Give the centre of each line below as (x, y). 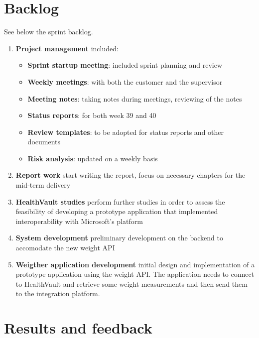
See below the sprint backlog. (49, 32)
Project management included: (67, 48)
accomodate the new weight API (65, 248)
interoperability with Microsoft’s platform (79, 221)
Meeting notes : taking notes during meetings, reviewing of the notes (135, 98)
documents (44, 142)
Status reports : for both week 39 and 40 (92, 115)
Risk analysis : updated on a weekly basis (93, 158)
